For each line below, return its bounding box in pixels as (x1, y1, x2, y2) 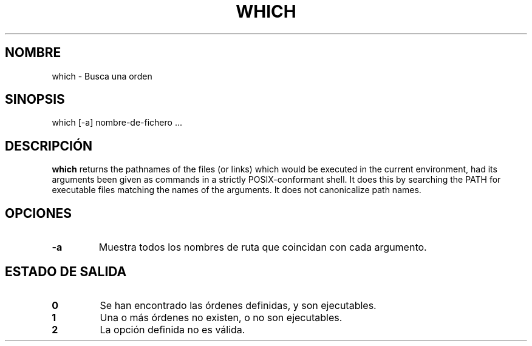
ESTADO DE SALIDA (5, 263, 127, 279)
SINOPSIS (5, 92, 65, 107)
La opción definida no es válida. (100, 323, 245, 336)
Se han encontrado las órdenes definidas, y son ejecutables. (100, 299, 377, 311)
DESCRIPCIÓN (5, 138, 93, 154)
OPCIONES (5, 205, 72, 221)
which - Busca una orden (52, 70, 152, 81)
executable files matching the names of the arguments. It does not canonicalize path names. (52, 185, 421, 195)
